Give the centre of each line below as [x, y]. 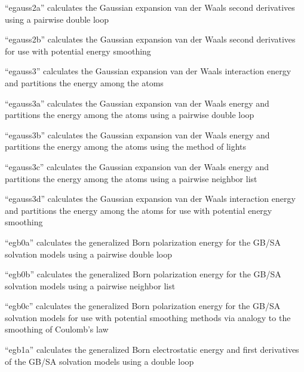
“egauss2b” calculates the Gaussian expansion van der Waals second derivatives [150, 39]
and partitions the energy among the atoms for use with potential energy [139, 210]
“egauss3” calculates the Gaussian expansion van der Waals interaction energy [148, 71]
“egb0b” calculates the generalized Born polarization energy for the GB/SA [143, 274]
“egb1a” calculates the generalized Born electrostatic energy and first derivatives [152, 350]
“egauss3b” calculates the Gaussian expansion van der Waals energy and [137, 134]
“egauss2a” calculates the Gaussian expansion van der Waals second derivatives [150, 7]
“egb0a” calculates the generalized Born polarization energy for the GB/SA [143, 242]
